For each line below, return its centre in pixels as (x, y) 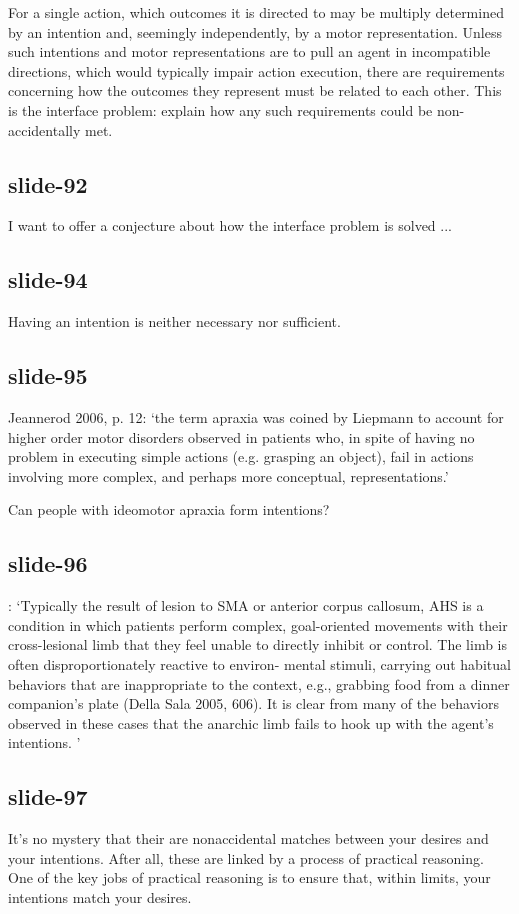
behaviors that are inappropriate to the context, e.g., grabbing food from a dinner (259, 683)
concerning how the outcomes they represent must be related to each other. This (255, 90)
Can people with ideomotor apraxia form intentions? (169, 509)
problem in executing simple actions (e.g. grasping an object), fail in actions (241, 456)
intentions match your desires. (100, 896)
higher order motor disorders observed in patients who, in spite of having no (241, 436)
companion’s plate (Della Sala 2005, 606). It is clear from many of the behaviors (253, 703)
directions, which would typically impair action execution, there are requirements (256, 70)
